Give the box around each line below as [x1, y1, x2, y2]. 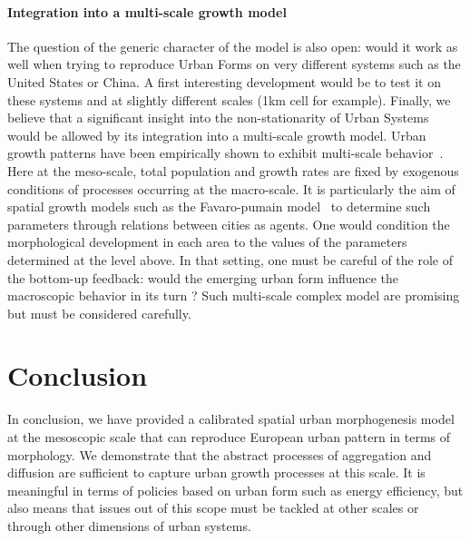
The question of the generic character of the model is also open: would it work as [7, 36, 458, 55]
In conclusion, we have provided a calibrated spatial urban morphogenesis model [7, 409, 455, 428]
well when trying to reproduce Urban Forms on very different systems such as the [7, 54, 461, 74]
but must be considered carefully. [7, 303, 191, 322]
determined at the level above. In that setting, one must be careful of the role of [7, 250, 454, 269]
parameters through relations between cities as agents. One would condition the [7, 214, 450, 233]
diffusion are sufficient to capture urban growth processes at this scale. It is [7, 463, 426, 482]
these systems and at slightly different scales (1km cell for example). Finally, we [7, 90, 451, 109]
